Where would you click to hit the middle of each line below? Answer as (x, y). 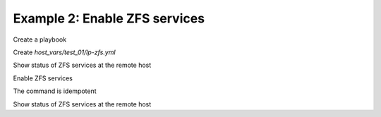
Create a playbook (40, 39)
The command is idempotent (55, 91)
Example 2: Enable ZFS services (109, 18)
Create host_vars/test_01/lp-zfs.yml (64, 52)
